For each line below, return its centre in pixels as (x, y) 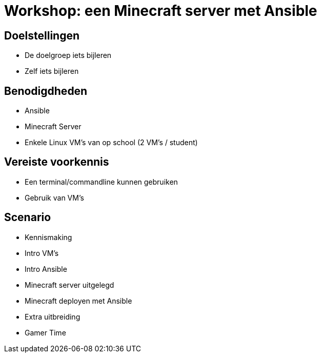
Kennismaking (48, 237)
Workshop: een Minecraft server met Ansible (161, 11)
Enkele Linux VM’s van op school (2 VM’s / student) (111, 143)
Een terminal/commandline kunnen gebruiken (101, 182)
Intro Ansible (46, 269)
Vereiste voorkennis (57, 162)
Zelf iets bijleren (52, 71)
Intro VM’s (42, 253)
